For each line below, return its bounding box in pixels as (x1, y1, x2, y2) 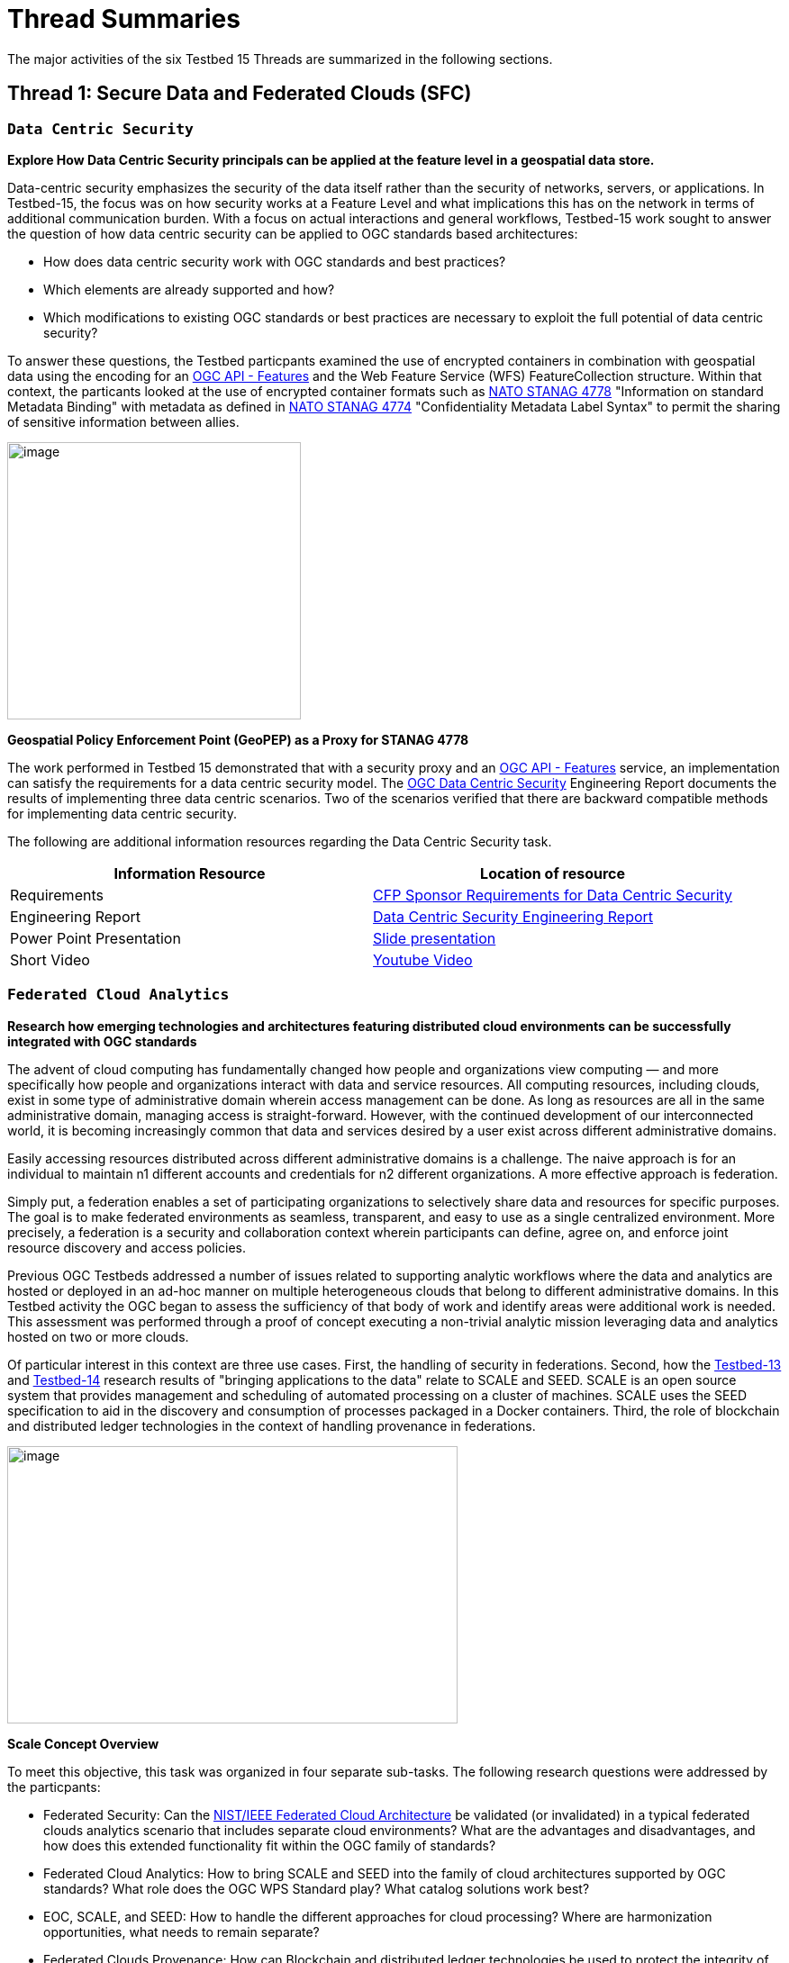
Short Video (10, 950, 90, 969)
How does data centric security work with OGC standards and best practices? (43, 253, 506, 269)
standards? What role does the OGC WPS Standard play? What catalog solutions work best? (43, 1880, 590, 1896)
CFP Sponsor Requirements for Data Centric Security (373, 885, 733, 904)
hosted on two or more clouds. (7, 1328, 189, 1344)
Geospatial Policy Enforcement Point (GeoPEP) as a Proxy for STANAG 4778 (7, 731, 469, 747)
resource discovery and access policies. (7, 1239, 247, 1255)
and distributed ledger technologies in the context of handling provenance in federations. (7, 1417, 536, 1434)
